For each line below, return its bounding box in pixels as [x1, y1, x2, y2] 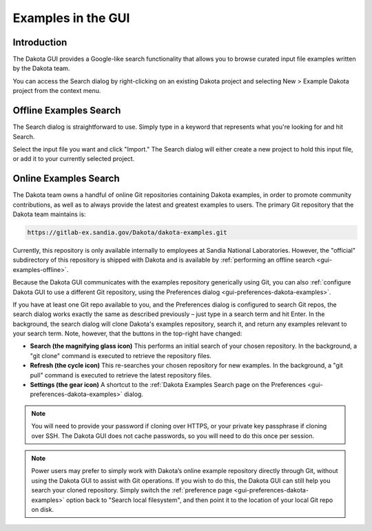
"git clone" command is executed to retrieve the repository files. [30, 351, 211, 360]
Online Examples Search [12, 173, 120, 185]
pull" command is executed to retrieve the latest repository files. [30, 371, 212, 379]
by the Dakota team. [12, 64, 70, 72]
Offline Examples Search [12, 105, 121, 116]
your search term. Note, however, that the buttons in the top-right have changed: [12, 329, 242, 337]
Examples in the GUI [12, 10, 130, 25]
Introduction [12, 37, 68, 48]
